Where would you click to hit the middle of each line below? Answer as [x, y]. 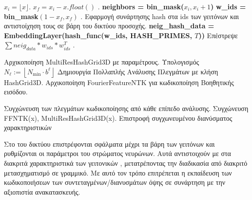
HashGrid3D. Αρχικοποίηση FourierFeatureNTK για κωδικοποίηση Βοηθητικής [119, 82]
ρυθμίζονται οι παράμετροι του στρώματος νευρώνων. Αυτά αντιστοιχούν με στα [117, 153]
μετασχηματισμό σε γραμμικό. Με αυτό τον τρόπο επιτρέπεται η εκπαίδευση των [118, 172]
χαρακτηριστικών [28, 127]
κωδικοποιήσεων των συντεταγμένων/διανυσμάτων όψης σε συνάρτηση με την [115, 182]
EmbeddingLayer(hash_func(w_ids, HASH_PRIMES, [98, 35]
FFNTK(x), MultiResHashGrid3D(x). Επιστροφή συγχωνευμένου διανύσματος [118, 118]
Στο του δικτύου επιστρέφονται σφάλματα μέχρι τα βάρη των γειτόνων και [109, 144]
